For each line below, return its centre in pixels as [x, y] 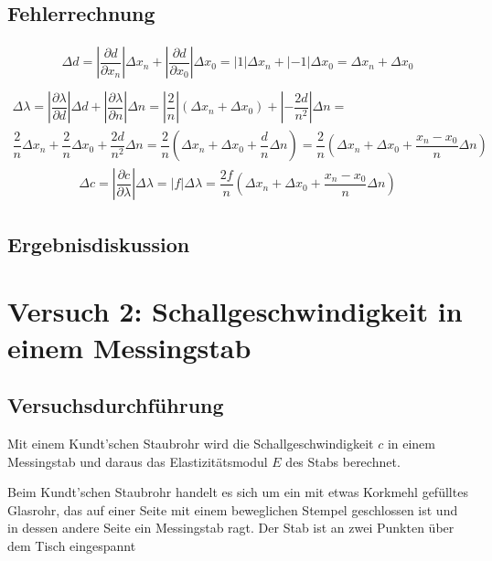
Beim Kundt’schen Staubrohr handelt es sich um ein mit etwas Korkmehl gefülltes [238, 492]
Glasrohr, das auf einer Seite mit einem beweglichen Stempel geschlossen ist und [233, 509]
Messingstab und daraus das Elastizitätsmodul [138, 461]
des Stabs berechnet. [343, 461]
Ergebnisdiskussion [99, 243]
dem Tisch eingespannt [72, 545]
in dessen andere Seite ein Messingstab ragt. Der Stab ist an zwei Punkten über [231, 528]
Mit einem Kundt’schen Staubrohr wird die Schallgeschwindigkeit [191, 443]
